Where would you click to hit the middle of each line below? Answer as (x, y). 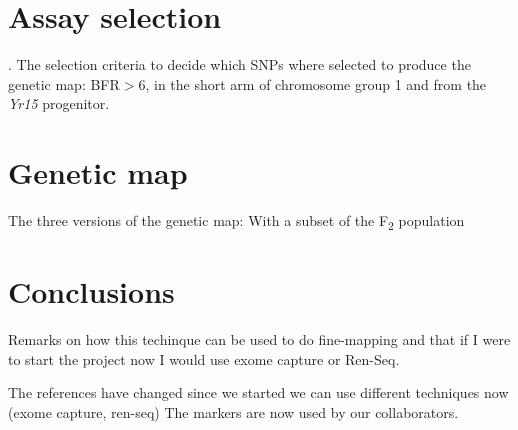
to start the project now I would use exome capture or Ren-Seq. (204, 358)
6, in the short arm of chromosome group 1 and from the (312, 83)
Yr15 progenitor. (59, 103)
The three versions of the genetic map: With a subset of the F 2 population (236, 221)
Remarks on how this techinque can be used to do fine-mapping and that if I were (259, 339)
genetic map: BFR (64, 83)
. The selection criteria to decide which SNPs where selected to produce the (239, 64)
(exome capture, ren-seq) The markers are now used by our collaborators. (233, 412)
